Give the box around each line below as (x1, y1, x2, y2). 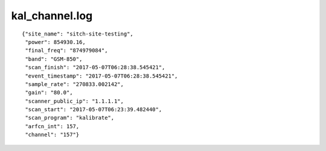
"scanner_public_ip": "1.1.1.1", (25, 97, 124, 105)
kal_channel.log (11, 9, 93, 22)
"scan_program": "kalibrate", (25, 114, 115, 122)
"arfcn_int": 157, (25, 123, 80, 129)
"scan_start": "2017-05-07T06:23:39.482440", (25, 106, 162, 113)
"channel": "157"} (25, 131, 80, 138)
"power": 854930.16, (25, 39, 86, 45)
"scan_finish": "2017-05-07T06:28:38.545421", (25, 64, 165, 71)
